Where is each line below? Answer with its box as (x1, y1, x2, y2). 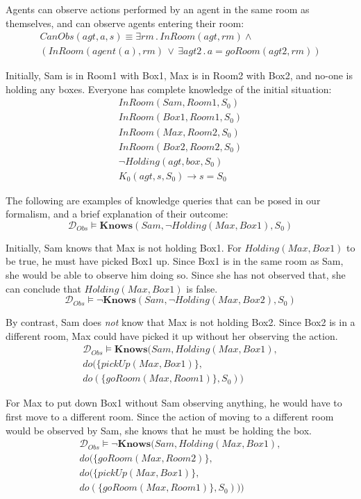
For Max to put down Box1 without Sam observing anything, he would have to (6, 395, 342, 410)
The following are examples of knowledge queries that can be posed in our (6, 193, 321, 207)
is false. (186, 281, 218, 295)
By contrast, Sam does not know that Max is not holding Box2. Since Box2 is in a (6, 315, 355, 329)
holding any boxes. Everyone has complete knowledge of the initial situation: (6, 81, 332, 96)
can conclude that (6, 281, 81, 295)
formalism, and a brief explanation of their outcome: (6, 206, 228, 221)
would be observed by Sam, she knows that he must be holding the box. (6, 423, 312, 437)
